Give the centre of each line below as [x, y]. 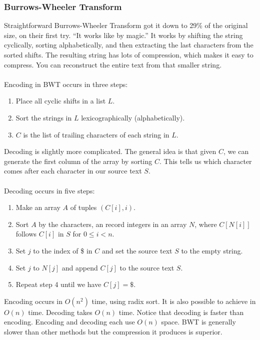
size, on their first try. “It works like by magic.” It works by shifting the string [123, 35]
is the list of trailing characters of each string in [96, 134]
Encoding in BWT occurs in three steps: [66, 84]
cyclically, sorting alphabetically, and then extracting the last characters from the [129, 45]
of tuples [83, 207]
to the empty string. [212, 250]
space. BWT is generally [198, 322]
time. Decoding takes [60, 312]
